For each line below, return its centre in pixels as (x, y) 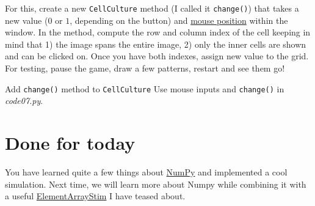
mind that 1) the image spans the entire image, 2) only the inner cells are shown (156, 44)
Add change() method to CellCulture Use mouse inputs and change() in (145, 88)
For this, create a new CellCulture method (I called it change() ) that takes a (152, 8)
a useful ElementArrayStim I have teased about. (95, 196)
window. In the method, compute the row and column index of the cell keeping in (158, 32)
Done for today (70, 143)
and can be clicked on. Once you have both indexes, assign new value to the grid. (157, 56)
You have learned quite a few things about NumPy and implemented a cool (146, 172)
